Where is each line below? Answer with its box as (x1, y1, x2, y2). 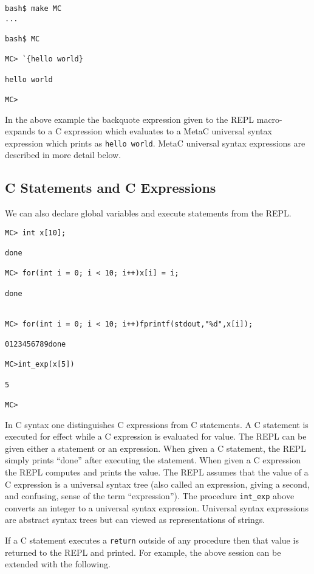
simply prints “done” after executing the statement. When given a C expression (5, 454, 301, 466)
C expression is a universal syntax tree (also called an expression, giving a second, (5, 477, 310, 490)
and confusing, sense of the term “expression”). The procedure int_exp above (5, 489, 295, 502)
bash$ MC (5, 34, 40, 43)
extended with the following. (5, 558, 111, 570)
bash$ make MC (5, 4, 62, 13)
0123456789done (5, 340, 66, 349)
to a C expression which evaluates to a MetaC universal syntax (38, 125, 272, 137)
